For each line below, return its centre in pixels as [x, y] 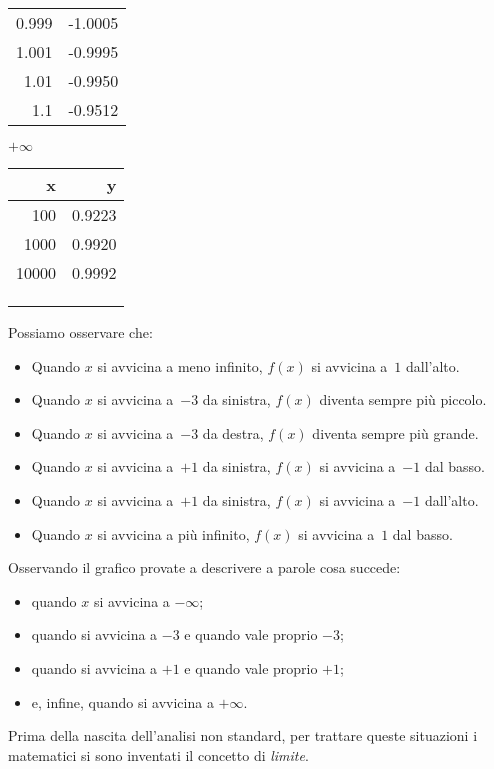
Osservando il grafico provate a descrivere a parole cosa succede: [204, 567]
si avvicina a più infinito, [173, 533]
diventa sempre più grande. [395, 432]
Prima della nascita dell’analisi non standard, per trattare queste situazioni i [243, 735]
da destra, [233, 432]
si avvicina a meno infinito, [180, 365]
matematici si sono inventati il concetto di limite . [158, 754]
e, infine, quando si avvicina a [122, 701]
